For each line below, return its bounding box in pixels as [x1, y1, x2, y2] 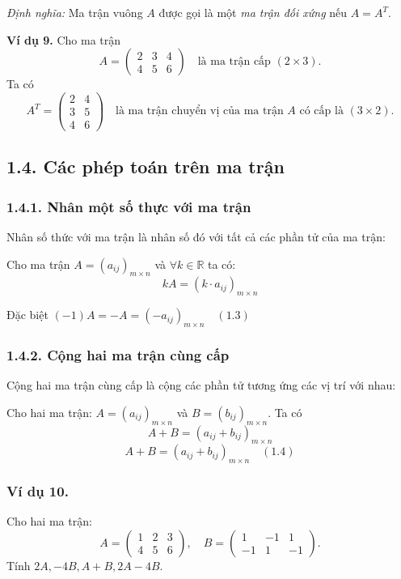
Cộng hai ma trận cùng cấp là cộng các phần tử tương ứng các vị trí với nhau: [6, 377, 396, 394]
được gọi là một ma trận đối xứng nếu [158, 4, 348, 20]
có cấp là [299, 105, 344, 117]
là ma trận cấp [197, 56, 271, 68]
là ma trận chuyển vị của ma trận [116, 105, 284, 117]
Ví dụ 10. [6, 481, 69, 501]
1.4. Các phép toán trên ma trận [6, 154, 285, 179]
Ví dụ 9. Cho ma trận [6, 31, 121, 48]
